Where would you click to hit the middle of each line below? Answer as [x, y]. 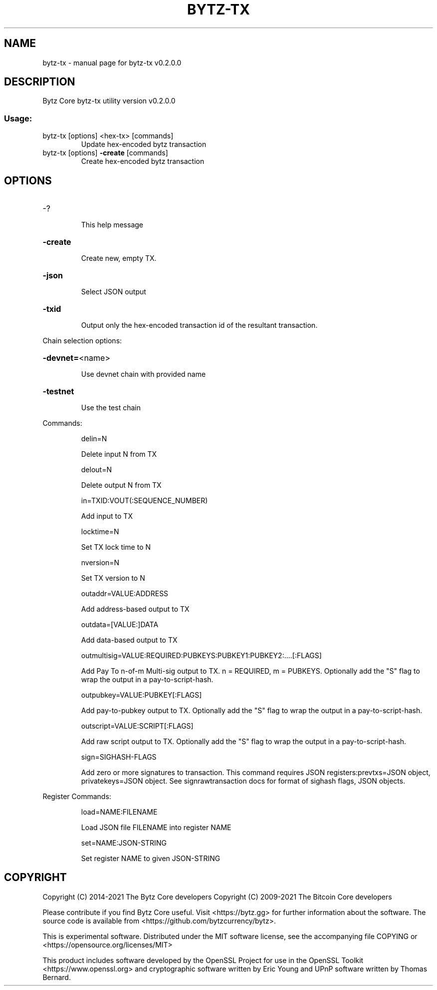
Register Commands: [77, 797]
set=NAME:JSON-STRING [124, 843]
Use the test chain [111, 408]
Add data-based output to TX [129, 640]
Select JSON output [113, 292]
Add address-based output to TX [135, 609]
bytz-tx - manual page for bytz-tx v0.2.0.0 [112, 62]
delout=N [96, 470]
